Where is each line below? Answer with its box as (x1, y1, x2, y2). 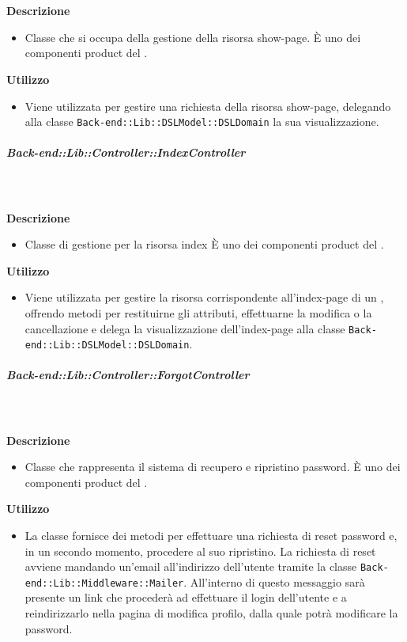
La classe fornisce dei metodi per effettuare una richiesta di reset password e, (24, 526, 398, 543)
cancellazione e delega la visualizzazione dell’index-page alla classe (24, 320, 345, 336)
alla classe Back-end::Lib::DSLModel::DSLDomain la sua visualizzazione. (24, 113, 379, 130)
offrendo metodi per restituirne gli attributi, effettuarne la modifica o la (24, 304, 372, 321)
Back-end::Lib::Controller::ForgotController (6, 367, 250, 383)
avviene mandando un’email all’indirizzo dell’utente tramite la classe (24, 558, 357, 575)
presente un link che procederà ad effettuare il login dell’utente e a (24, 589, 347, 606)
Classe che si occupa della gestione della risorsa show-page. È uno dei (24, 28, 361, 45)
